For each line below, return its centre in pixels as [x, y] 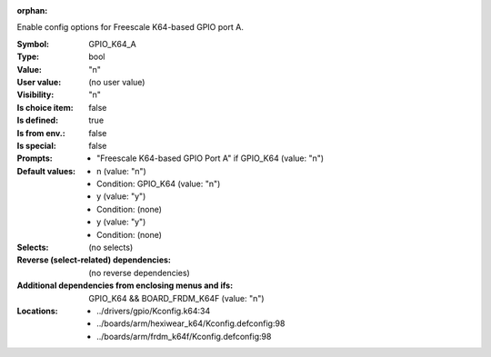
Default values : [46, 171]
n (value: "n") [122, 171]
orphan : [32, 10]
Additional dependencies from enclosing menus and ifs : [125, 285]
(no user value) [117, 82]
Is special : [36, 145]
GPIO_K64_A [112, 44]
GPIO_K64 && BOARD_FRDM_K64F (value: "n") [176, 298]
